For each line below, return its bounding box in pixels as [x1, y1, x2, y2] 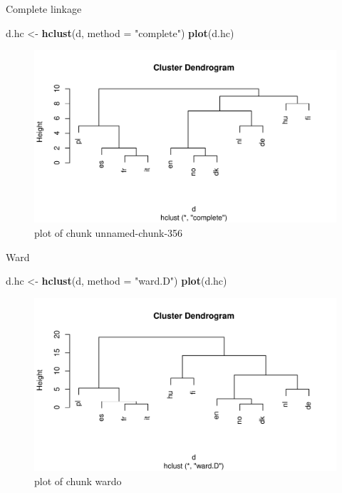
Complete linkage [6, 1, 82, 16]
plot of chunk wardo [34, 473, 122, 488]
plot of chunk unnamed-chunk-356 [34, 225, 183, 240]
